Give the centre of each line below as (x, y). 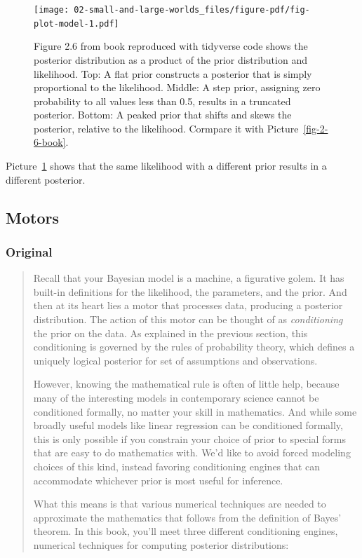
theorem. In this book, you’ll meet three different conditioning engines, (186, 531)
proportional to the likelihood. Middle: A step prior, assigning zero (177, 87)
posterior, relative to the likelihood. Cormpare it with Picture (166, 128)
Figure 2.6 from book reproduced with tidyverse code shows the (171, 46)
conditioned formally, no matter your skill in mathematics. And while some (195, 411)
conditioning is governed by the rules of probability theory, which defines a (194, 347)
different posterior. (46, 179)
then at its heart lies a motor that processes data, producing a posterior (188, 305)
